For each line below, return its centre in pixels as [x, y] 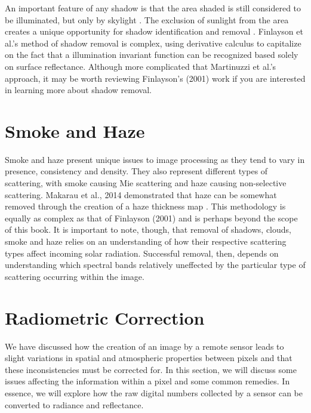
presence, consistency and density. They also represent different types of [136, 171]
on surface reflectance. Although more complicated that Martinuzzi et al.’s [141, 66]
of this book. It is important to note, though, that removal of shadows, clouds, [148, 229]
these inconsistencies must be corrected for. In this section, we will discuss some [151, 369]
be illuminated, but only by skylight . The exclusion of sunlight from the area [147, 19]
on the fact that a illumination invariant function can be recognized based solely [152, 55]
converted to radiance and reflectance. [74, 404]
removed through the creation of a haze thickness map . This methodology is [145, 206]
